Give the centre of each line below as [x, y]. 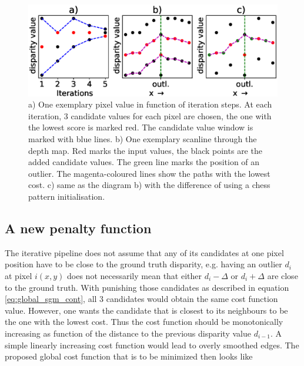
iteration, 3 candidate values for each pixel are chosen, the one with [150, 115]
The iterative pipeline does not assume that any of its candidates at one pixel [144, 252]
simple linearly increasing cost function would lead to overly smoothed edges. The [152, 345]
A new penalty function [78, 228]
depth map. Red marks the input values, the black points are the [145, 150]
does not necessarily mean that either [135, 276]
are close [283, 276]
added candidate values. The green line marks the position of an [144, 162]
